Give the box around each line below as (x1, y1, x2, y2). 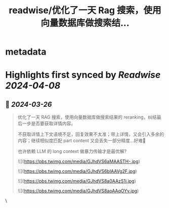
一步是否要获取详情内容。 (22, 120, 76, 127)
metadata (5, 46, 47, 58)
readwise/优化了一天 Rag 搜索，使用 (9, 5, 161, 16)
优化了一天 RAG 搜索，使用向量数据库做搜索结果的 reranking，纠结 (17, 114, 157, 120)
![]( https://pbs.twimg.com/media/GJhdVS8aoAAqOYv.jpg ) (17, 188, 139, 194)
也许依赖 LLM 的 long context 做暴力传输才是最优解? (17, 148, 127, 154)
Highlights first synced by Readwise (5, 69, 161, 81)
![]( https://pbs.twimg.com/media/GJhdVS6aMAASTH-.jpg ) (17, 158, 140, 164)
